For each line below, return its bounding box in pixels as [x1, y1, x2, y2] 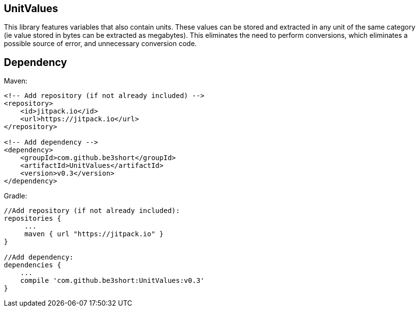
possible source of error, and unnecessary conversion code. [4, 39, 197, 48]
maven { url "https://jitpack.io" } [24, 230, 164, 238]
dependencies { [4, 261, 62, 269]
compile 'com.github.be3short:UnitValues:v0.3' [20, 277, 205, 285]
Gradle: [4, 192, 27, 200]
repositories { [4, 214, 62, 223]
